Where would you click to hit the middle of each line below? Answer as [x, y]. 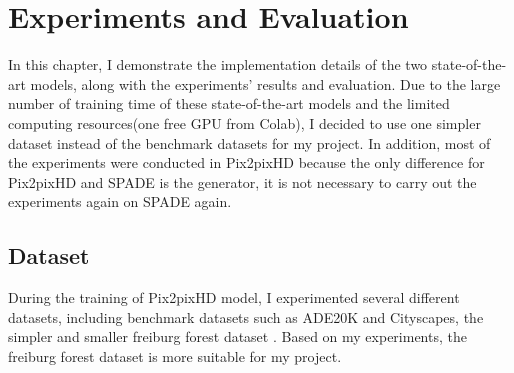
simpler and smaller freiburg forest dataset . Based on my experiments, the [237, 336]
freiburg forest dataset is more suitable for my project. [175, 355]
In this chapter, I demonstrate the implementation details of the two [218, 64]
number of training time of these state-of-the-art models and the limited [229, 103]
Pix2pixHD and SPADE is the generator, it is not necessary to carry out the [242, 181]
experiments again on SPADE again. [120, 201]
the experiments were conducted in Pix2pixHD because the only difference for [246, 162]
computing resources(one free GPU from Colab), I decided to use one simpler [244, 122]
